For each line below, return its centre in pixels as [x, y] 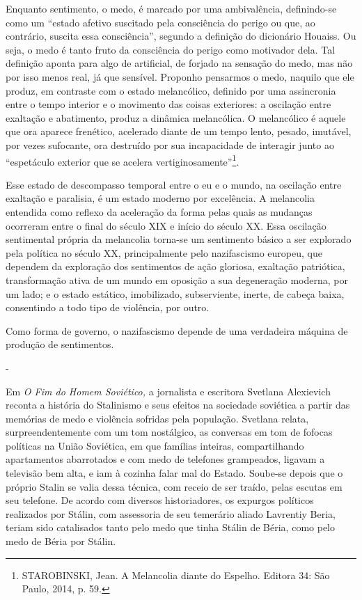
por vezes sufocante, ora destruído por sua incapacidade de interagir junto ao [170, 144]
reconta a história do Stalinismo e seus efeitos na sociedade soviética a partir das [178, 405]
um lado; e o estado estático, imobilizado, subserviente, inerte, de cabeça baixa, [175, 293]
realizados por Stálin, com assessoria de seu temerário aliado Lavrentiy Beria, [171, 513]
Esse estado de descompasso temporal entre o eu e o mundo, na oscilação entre [174, 184]
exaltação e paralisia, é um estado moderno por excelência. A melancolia [160, 198]
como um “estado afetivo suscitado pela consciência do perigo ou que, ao [160, 22]
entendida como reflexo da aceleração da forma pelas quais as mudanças [159, 211]
